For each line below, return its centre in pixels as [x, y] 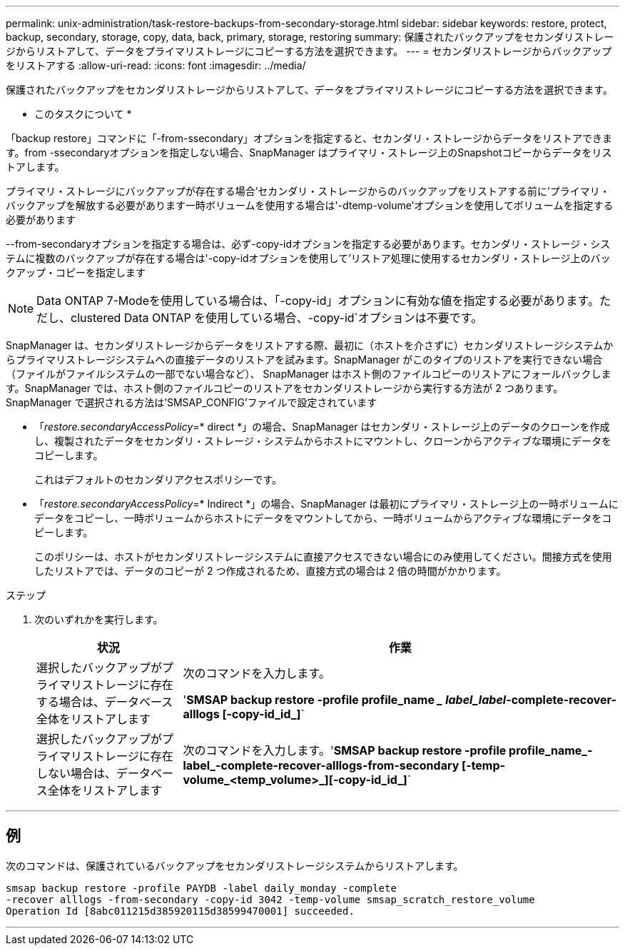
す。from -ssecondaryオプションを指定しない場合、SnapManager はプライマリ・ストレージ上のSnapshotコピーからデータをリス [309, 152]
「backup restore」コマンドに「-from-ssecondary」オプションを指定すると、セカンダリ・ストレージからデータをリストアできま [309, 138]
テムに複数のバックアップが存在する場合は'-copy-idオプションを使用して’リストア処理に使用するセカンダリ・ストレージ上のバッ [308, 258]
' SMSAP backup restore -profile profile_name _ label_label [345, 700]
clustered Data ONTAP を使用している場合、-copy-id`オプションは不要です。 [277, 318]
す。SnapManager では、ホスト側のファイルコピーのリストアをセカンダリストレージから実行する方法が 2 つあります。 [285, 388]
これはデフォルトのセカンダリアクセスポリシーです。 [158, 479]
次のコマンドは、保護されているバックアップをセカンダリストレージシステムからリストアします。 [235, 865]
